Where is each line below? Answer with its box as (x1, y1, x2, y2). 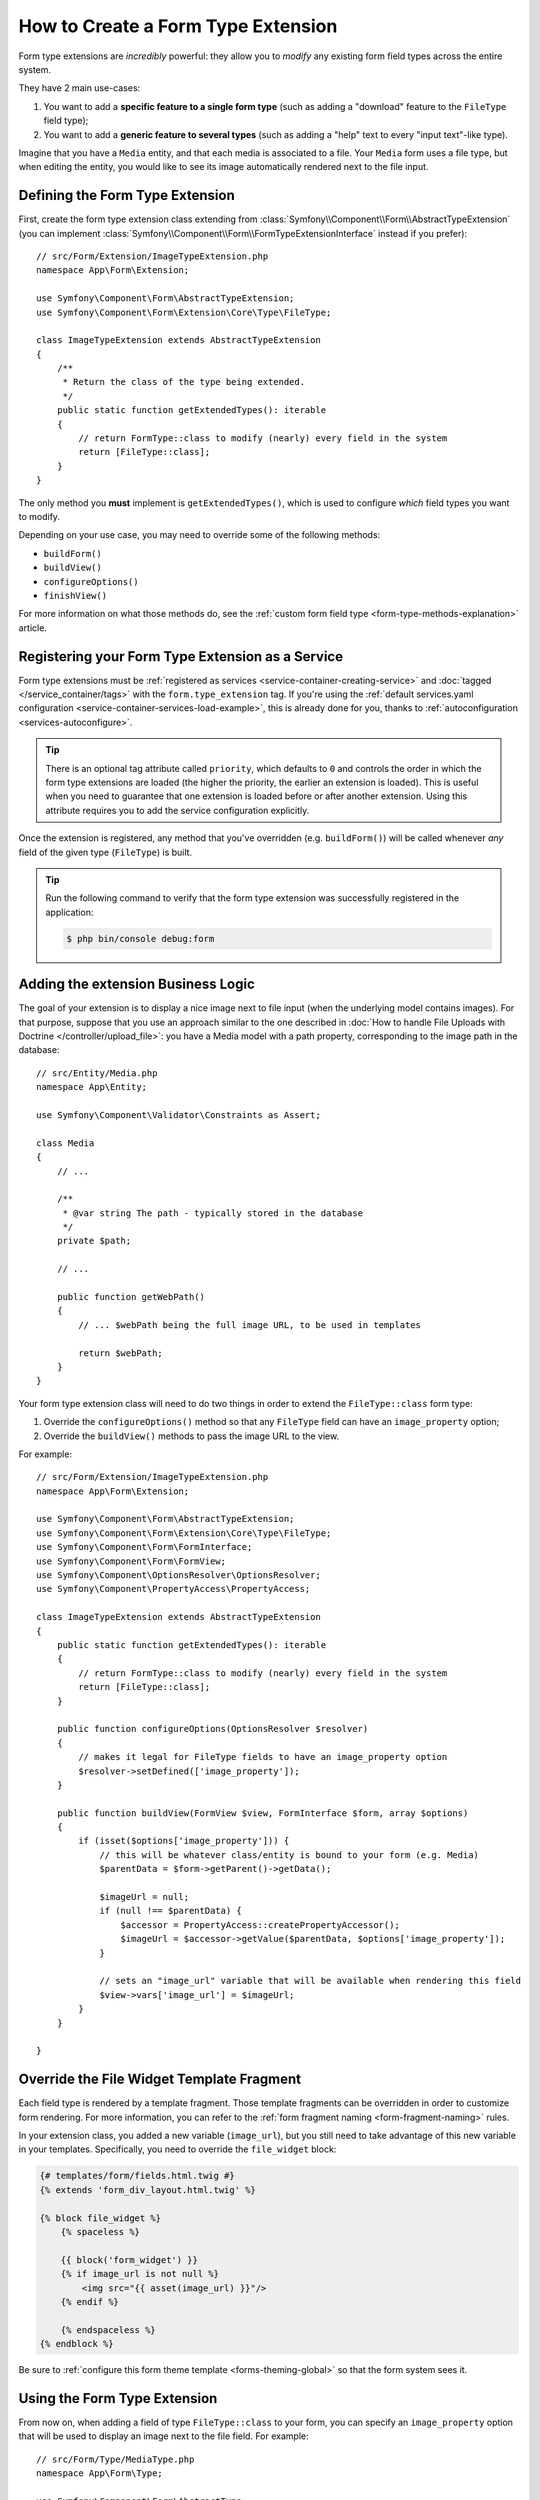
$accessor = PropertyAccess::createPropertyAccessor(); (120, 1919, 400, 1930)
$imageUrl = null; (99, 1891, 190, 1903)
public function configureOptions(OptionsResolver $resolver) (56, 1723, 369, 1735)
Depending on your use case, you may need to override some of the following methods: (18, 529, 381, 541)
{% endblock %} (39, 2338, 114, 2350)
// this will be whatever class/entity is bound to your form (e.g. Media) (99, 1849, 480, 1860)
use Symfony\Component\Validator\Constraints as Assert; (36, 1109, 322, 1120)
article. (18, 621, 47, 634)
